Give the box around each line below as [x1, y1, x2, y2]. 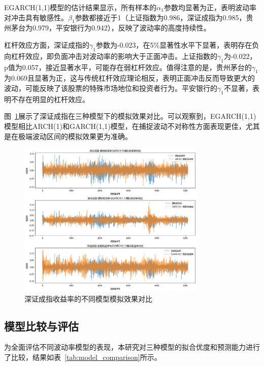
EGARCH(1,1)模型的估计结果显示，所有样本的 [4, 2, 157, 12]
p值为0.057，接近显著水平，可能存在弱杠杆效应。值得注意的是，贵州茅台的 [4, 61, 252, 72]
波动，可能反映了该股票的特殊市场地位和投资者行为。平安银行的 [4, 82, 217, 93]
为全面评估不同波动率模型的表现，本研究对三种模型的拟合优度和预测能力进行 [4, 342, 260, 352]
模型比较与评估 [4, 318, 79, 334]
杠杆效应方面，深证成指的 [4, 39, 89, 50]
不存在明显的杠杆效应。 [11, 93, 89, 104]
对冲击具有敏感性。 [4, 12, 68, 22]
